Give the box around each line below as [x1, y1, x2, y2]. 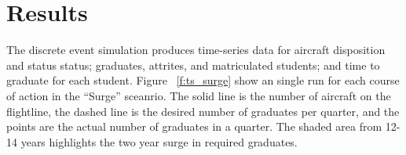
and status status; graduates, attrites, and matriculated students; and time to [6, 56, 380, 73]
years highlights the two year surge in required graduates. [20, 133, 298, 150]
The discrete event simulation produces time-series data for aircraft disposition [6, 41, 386, 58]
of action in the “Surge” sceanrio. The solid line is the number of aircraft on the [6, 87, 391, 103]
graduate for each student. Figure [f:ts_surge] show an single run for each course [6, 72, 400, 88]
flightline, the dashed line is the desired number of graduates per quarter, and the [6, 103, 400, 119]
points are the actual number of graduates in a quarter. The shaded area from [6, 118, 382, 135]
